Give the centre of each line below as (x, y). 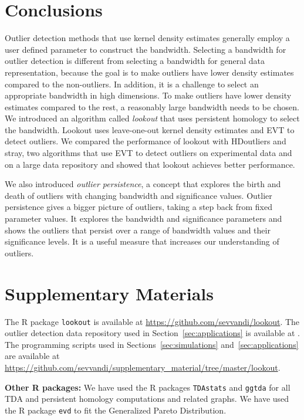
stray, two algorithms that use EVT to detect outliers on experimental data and (148, 153)
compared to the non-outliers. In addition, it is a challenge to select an (132, 84)
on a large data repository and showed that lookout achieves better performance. (150, 164)
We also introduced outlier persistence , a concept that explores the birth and (143, 184)
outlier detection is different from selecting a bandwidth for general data (135, 61)
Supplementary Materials (109, 293)
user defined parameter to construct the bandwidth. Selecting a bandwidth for (146, 49)
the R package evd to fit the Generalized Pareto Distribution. (116, 410)
